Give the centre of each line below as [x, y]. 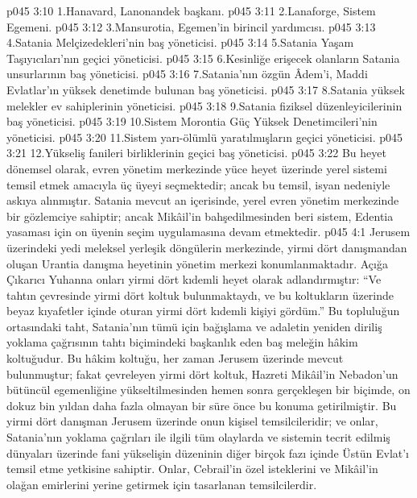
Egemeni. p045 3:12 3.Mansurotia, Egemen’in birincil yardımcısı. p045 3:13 [191, 26]
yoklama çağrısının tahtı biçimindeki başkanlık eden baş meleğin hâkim [182, 342]
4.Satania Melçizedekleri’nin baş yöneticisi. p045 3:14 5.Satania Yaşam [180, 42]
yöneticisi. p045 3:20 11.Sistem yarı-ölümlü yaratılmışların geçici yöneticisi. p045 [204, 137]
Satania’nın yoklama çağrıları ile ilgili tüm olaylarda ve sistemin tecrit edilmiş [198, 437]
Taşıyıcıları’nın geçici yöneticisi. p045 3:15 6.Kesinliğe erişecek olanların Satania [203, 58]
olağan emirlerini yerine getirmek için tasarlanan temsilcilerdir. [162, 484]
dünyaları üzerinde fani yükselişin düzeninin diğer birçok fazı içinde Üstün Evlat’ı [208, 452]
